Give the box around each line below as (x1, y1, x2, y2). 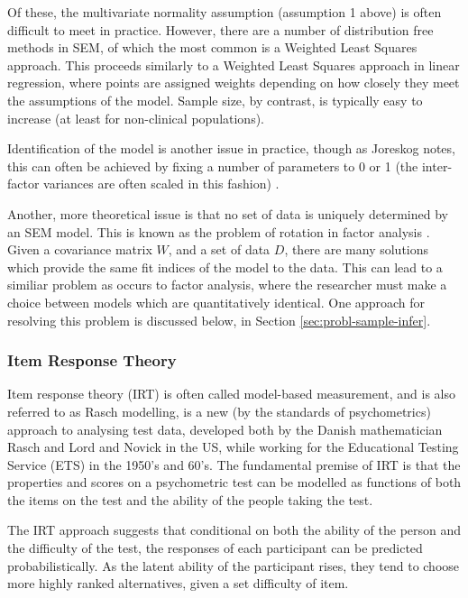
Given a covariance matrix (7, 240, 152, 259)
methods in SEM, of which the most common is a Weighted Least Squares (7, 38, 418, 57)
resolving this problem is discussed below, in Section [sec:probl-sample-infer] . (7, 310, 431, 329)
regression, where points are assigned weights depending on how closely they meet (7, 73, 460, 92)
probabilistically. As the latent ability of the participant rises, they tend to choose (7, 556, 460, 575)
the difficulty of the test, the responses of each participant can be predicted (7, 538, 423, 557)
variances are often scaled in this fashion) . (43, 174, 280, 193)
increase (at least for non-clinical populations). (7, 108, 264, 127)
